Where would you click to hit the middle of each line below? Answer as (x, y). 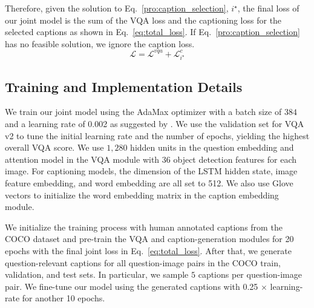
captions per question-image (250, 274)
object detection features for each (235, 159)
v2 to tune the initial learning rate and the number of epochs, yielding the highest (157, 135)
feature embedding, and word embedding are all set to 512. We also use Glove (149, 182)
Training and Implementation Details (124, 86)
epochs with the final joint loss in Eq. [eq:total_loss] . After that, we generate (148, 250)
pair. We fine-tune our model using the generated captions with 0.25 (132, 286)
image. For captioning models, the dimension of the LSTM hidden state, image (151, 171)
